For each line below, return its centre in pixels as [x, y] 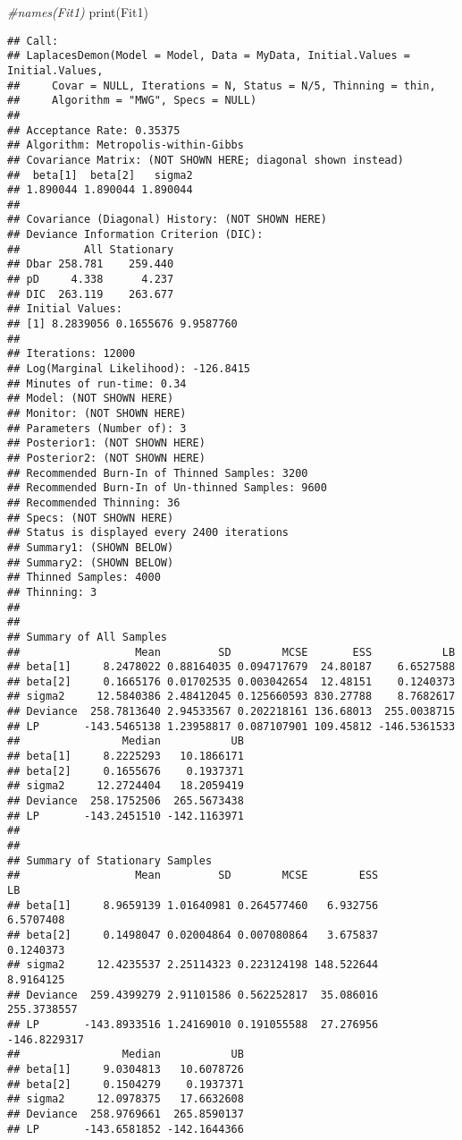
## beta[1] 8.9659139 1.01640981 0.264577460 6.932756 [193, 905]
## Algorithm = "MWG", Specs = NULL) [132, 101]
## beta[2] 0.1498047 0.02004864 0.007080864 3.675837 [193, 935]
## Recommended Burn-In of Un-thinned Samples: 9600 [167, 488]
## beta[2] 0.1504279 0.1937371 [126, 1084]
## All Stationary [91, 249]
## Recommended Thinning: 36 [94, 502]
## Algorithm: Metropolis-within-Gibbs [126, 145]
